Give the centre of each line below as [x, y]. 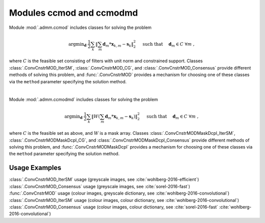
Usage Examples [35, 168]
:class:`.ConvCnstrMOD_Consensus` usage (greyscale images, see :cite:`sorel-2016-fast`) [100, 186]
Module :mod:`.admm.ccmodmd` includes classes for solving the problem [83, 99]
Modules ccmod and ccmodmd [74, 13]
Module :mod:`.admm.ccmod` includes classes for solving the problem [80, 27]
